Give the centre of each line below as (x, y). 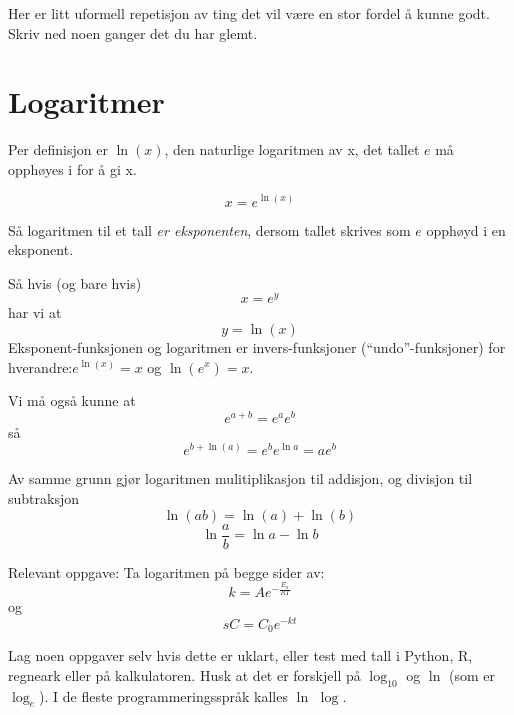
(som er (472, 674)
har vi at (35, 312)
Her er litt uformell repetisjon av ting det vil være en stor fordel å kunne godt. (249, 13)
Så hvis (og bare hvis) (75, 282)
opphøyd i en (466, 229)
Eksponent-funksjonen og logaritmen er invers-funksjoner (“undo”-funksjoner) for (257, 346)
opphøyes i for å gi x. (72, 168)
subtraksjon (43, 498)
